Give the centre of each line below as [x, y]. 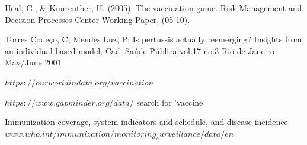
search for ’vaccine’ [171, 102]
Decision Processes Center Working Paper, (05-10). [97, 19]
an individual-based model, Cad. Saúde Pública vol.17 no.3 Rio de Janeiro [140, 50]
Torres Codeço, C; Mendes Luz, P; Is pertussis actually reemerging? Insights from [153, 39]
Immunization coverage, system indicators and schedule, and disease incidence [146, 122]
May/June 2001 [33, 62]
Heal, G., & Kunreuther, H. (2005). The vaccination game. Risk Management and [153, 8]
